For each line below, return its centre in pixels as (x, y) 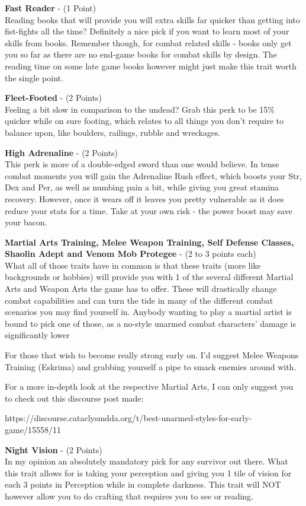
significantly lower (37, 335)
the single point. (34, 77)
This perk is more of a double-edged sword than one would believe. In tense (142, 164)
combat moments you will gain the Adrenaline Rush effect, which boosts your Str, (153, 175)
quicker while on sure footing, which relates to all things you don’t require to (144, 121)
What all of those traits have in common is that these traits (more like (133, 265)
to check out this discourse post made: (74, 398)
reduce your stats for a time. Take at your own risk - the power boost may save (149, 210)
